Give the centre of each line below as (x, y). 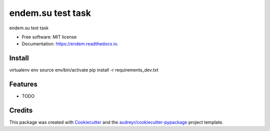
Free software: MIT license (49, 37)
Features (23, 84)
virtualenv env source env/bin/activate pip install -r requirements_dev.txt (84, 70)
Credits (21, 110)
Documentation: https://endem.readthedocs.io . (70, 44)
